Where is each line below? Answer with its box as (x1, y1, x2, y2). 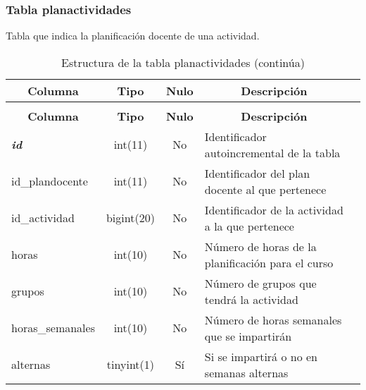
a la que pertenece (204, 217, 294, 234)
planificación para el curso (204, 254, 334, 271)
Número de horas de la (204, 238, 317, 255)
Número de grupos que (204, 274, 317, 291)
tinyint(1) (106, 356, 154, 373)
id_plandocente (11, 173, 88, 190)
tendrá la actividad (204, 291, 298, 307)
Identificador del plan (204, 164, 310, 181)
